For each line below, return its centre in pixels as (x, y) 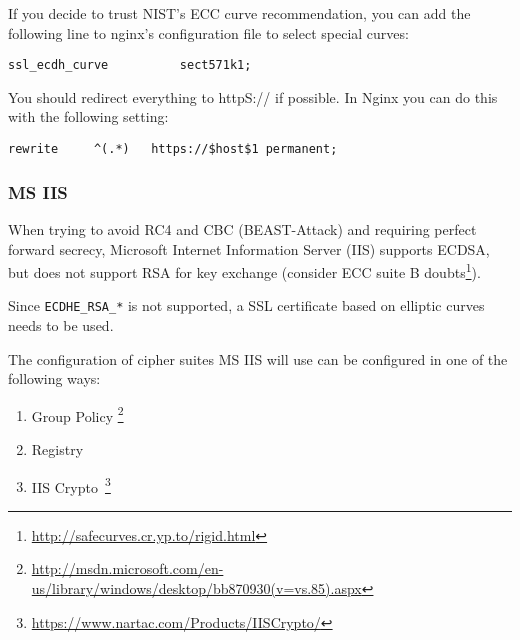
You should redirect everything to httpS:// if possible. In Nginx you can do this (253, 96)
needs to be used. (61, 325)
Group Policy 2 (77, 414)
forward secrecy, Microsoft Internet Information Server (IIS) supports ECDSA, (249, 248)
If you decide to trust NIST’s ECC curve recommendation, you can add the (239, 13)
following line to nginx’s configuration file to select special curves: (208, 32)
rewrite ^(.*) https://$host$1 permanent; (173, 149)
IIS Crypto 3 (71, 485)
